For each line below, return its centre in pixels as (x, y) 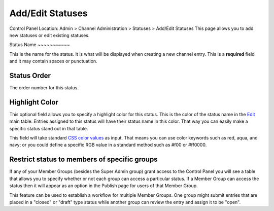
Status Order (30, 75)
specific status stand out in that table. (49, 128)
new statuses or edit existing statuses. (49, 35)
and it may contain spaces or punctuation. (53, 61)
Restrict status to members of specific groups (83, 160)
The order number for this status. (44, 88)
